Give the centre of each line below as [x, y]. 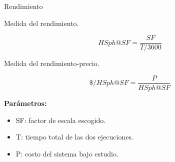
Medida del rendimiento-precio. [52, 63]
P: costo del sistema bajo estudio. [67, 153]
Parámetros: [25, 103]
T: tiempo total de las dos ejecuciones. [74, 137]
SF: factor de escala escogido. [61, 120]
